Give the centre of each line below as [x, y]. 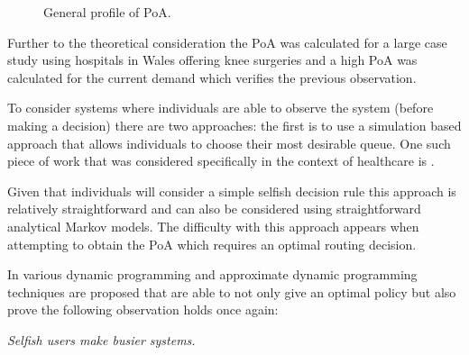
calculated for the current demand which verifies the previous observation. [212, 77]
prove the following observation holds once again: [143, 309]
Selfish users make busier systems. [101, 339]
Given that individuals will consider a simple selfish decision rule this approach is [232, 191]
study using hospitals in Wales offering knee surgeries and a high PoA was [212, 60]
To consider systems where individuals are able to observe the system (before [221, 108]
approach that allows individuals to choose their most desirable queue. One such [229, 143]
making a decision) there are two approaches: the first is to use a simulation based [234, 125]
